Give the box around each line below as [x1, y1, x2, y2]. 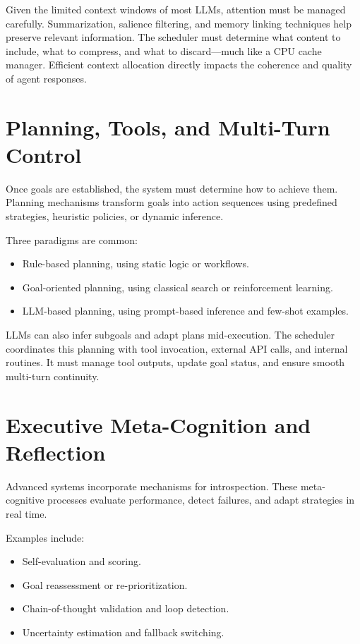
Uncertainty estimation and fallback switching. [22, 624, 224, 639]
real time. [6, 506, 47, 521]
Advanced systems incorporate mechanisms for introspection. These [6, 478, 298, 493]
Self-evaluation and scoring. [22, 554, 141, 569]
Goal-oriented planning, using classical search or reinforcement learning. [22, 279, 333, 294]
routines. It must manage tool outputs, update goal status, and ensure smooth [6, 355, 345, 370]
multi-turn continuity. [6, 368, 100, 383]
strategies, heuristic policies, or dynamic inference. [6, 209, 224, 224]
